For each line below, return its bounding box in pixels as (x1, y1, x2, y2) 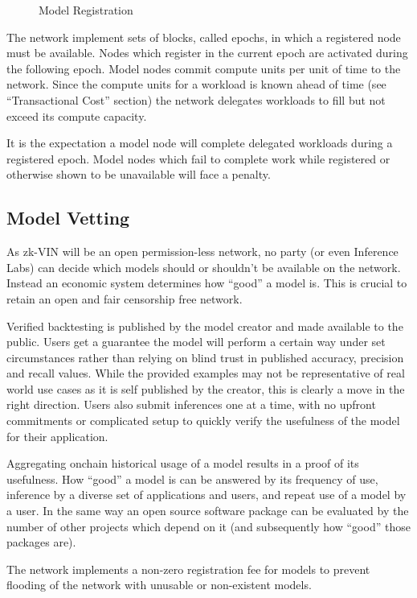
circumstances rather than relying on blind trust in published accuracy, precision (6, 348, 404, 365)
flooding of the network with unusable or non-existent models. (6, 576, 312, 593)
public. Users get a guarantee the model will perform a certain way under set (6, 333, 386, 350)
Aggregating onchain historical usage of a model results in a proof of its (6, 455, 359, 472)
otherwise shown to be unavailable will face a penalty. (6, 166, 271, 183)
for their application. (6, 427, 108, 444)
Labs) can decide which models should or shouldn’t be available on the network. (6, 258, 401, 275)
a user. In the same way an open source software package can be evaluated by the (6, 502, 409, 519)
